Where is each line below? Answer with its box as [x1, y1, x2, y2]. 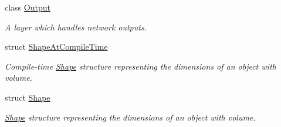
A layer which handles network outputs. [5, 20, 147, 33]
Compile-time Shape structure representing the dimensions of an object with [5, 60, 276, 72]
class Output [5, 1, 50, 13]
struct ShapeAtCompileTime [5, 40, 108, 53]
